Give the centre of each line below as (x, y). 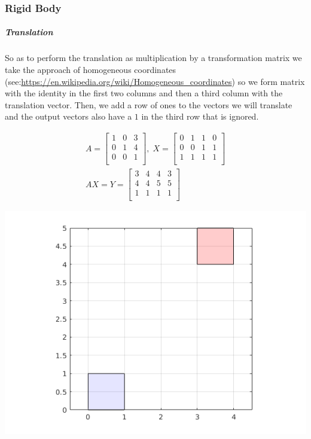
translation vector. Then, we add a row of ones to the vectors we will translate (149, 104)
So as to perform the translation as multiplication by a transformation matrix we (153, 58)
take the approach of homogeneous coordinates (91, 69)
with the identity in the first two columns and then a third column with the (144, 93)
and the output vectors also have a (68, 116)
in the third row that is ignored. (200, 116)
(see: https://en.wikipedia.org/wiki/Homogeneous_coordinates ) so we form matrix (155, 81)
